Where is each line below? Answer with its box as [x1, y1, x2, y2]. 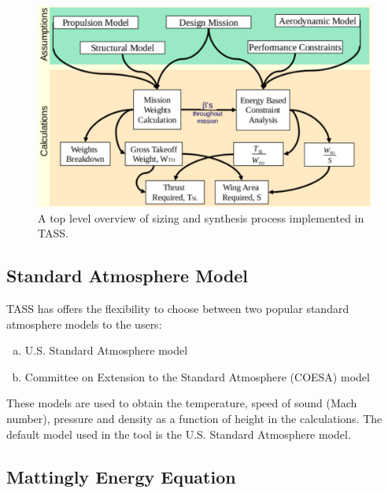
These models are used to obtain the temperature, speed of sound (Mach [6, 395, 357, 411]
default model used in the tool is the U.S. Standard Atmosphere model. [6, 425, 351, 442]
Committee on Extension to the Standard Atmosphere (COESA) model [24, 368, 370, 384]
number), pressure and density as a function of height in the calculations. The [6, 410, 382, 427]
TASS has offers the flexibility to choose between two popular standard [6, 300, 349, 317]
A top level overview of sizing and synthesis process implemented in [38, 209, 364, 226]
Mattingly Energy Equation [6, 464, 236, 488]
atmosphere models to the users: [6, 315, 162, 332]
